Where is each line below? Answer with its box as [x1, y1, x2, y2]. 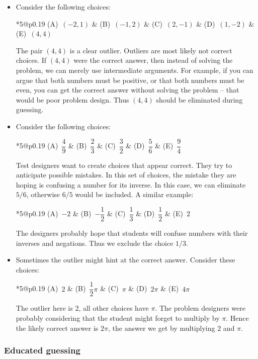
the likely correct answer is [16, 322, 99, 333]
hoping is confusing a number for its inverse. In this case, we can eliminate [16, 179, 246, 190]
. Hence [226, 313, 249, 323]
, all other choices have [78, 303, 149, 313]
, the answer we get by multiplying [108, 322, 215, 333]
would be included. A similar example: [75, 189, 194, 200]
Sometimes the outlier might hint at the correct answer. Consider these [16, 254, 235, 265]
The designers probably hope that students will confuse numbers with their [16, 228, 248, 238]
